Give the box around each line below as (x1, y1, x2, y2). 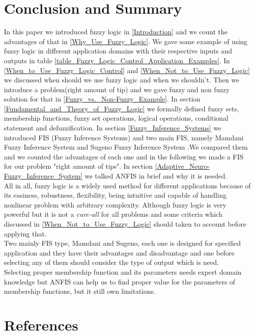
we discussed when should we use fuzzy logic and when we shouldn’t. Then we (4, 75, 239, 85)
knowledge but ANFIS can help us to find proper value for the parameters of (4, 276, 235, 286)
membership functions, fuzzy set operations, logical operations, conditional (4, 113, 228, 123)
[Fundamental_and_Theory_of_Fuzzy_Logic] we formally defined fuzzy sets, (4, 103, 239, 113)
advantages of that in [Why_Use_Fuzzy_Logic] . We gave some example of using (4, 36, 248, 46)
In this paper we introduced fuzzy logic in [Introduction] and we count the (4, 26, 228, 37)
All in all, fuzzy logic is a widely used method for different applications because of (4, 180, 251, 190)
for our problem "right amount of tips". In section (4, 161, 153, 171)
